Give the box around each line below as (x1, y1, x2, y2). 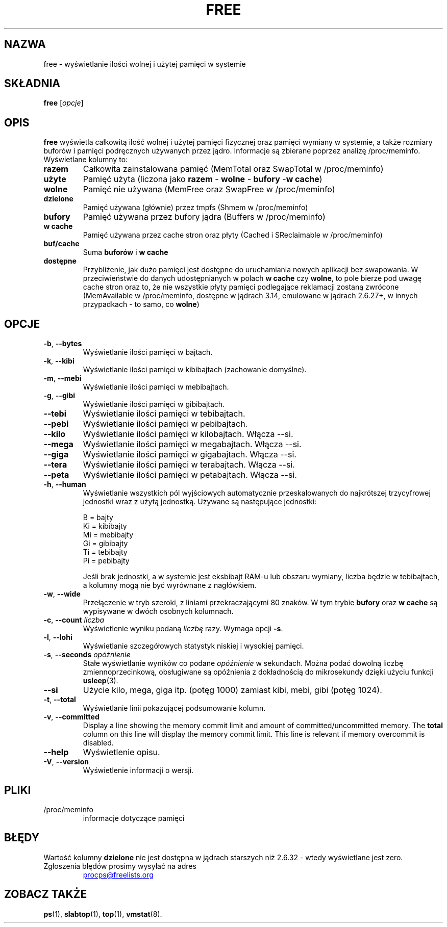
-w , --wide (43, 589, 81, 599)
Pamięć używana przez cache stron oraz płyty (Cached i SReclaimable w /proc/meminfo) (83, 230, 383, 240)
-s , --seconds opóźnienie (43, 650, 131, 659)
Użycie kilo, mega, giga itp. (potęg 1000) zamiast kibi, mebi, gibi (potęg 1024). (83, 685, 382, 696)
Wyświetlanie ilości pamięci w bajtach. (83, 348, 213, 357)
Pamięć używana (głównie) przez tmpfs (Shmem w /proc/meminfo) (83, 203, 308, 212)
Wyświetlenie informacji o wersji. (83, 766, 194, 775)
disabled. (83, 738, 114, 748)
